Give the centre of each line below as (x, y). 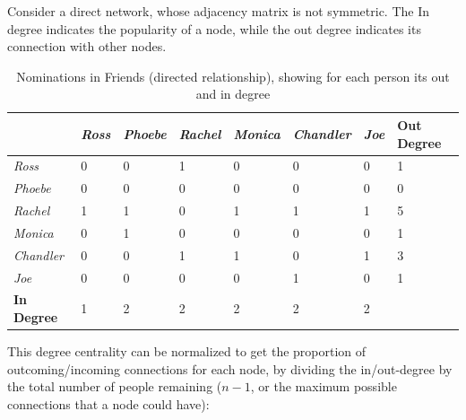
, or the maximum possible (324, 386)
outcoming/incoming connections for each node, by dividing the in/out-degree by (230, 368)
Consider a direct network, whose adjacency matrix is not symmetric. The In (219, 11)
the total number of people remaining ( (115, 386)
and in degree (233, 94)
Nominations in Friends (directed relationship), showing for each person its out (233, 76)
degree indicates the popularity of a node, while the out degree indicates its (214, 28)
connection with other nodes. (87, 46)
